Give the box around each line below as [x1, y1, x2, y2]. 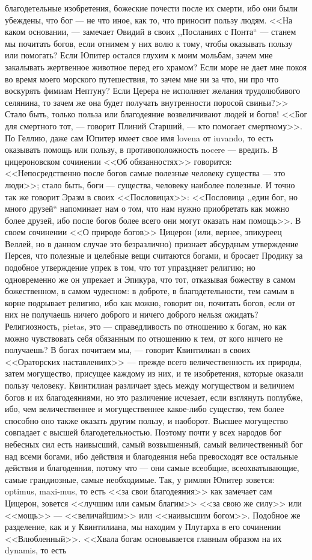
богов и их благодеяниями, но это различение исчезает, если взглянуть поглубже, [5, 390, 303, 403]
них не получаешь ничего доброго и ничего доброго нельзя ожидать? [5, 308, 258, 321]
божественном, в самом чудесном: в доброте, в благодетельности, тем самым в [5, 285, 295, 297]
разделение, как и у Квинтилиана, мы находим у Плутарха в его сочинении [5, 520, 281, 533]
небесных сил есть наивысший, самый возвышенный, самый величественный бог [5, 437, 303, 450]
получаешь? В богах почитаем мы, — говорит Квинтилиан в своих [5, 343, 251, 356]
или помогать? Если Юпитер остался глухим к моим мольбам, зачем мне [5, 49, 273, 61]
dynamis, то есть [5, 544, 67, 556]
